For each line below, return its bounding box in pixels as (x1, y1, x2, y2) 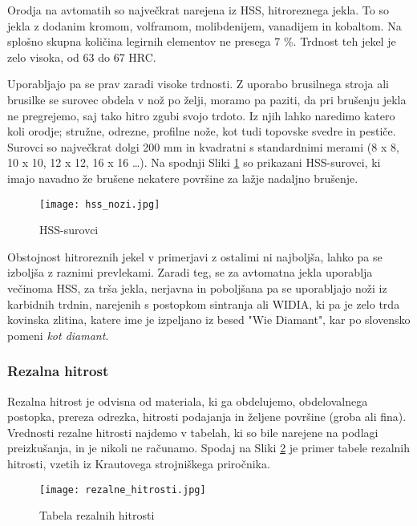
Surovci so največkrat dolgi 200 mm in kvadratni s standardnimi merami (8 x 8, (7, 138, 399, 155)
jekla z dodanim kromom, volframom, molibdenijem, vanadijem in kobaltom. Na (7, 17, 402, 34)
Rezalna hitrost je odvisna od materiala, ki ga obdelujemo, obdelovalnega (7, 392, 368, 409)
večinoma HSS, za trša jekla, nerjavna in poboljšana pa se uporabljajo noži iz (7, 279, 387, 296)
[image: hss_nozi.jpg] (39, 198, 160, 210)
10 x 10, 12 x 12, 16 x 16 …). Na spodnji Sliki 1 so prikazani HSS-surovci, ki (7, 154, 381, 171)
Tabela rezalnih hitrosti (39, 507, 155, 524)
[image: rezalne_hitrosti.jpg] (39, 484, 206, 496)
